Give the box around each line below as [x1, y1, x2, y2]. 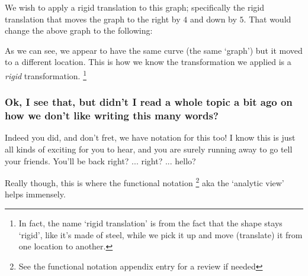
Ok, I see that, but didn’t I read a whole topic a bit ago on [5, 95, 293, 109]
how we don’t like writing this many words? [5, 108, 219, 123]
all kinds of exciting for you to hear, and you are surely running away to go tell [5, 142, 293, 155]
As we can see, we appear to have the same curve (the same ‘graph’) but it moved [5, 44, 303, 56]
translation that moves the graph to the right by [5, 12, 181, 25]
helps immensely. [5, 188, 66, 200]
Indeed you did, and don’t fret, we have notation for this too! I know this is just [5, 131, 296, 144]
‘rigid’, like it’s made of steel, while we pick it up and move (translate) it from [18, 228, 303, 241]
